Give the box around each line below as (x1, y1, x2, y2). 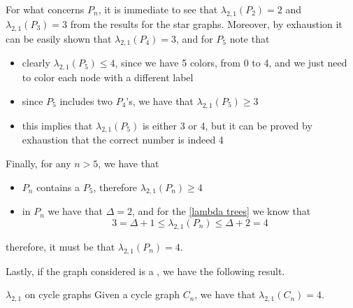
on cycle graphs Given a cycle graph (24, 287, 180, 302)
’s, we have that (126, 93, 194, 108)
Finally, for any (6, 155, 71, 170)
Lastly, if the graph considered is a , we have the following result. (6, 263, 285, 278)
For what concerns (6, 2, 85, 16)
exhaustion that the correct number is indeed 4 (22, 132, 224, 147)
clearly (22, 55, 50, 70)
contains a (36, 179, 80, 194)
